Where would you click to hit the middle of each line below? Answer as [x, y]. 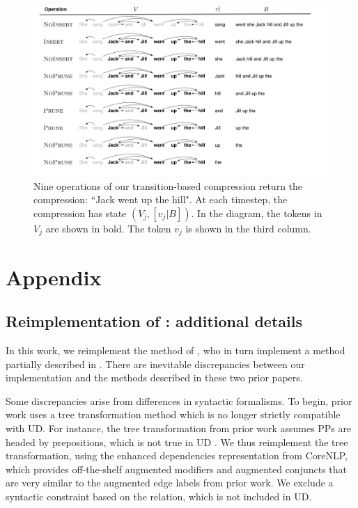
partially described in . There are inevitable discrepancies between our [155, 364]
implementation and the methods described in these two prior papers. [154, 378]
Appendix [54, 277]
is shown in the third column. [248, 228]
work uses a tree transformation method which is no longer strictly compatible [173, 414]
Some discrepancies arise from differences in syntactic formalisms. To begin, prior [179, 400]
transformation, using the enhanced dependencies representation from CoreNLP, [177, 455]
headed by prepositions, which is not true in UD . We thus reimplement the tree [177, 442]
